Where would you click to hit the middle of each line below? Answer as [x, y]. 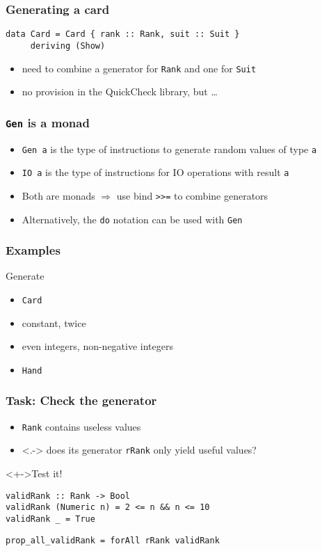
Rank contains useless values [81, 426]
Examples [33, 250]
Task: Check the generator [81, 400]
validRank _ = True [50, 519]
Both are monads [58, 195]
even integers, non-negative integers [98, 346]
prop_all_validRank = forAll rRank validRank [113, 540]
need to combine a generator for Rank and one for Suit [139, 68]
